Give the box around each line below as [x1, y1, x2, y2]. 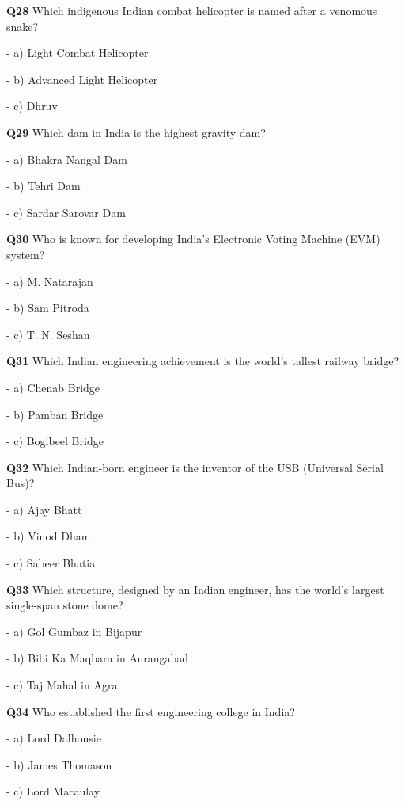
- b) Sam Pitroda [6, 299, 89, 316]
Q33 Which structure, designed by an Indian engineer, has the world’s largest [6, 581, 384, 597]
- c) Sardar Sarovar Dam [6, 204, 126, 220]
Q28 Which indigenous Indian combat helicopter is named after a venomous [6, 2, 377, 18]
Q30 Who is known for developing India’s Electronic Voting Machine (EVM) [6, 231, 380, 247]
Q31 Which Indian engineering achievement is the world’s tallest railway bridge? [6, 353, 399, 369]
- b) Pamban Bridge [6, 406, 104, 422]
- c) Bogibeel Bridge [6, 433, 104, 449]
